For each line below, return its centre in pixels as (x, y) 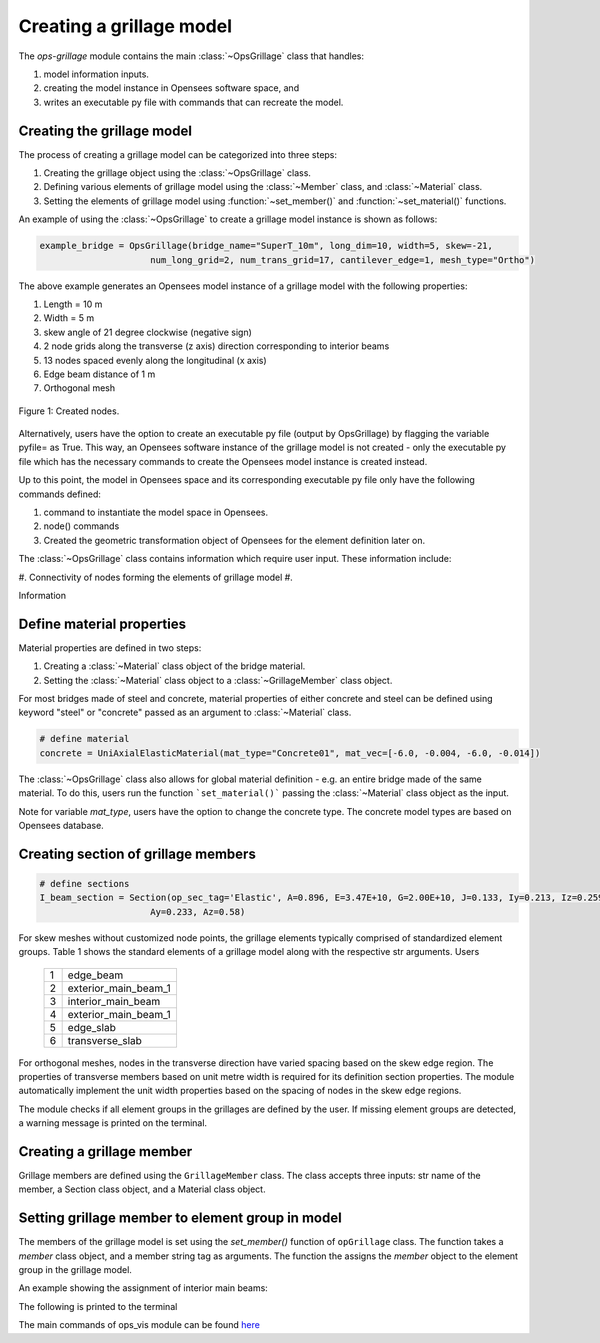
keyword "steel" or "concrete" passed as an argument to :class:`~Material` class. (185, 712)
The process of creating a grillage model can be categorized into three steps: (178, 154)
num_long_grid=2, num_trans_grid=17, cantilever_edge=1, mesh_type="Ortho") (342, 259)
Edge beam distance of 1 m (99, 374)
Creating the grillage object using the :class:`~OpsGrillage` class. (177, 173)
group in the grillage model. (75, 1270)
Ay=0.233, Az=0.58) (198, 911)
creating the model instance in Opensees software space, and (171, 88)
